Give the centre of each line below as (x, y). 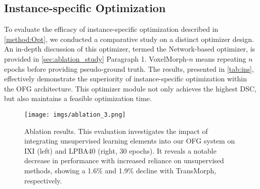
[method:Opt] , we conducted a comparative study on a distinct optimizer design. (129, 39)
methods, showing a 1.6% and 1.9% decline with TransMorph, (120, 170)
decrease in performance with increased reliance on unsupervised (124, 160)
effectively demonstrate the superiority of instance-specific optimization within (125, 79)
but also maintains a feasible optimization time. (78, 98)
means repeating (221, 58)
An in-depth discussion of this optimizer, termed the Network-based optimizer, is (130, 49)
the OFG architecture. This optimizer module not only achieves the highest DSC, (130, 88)
